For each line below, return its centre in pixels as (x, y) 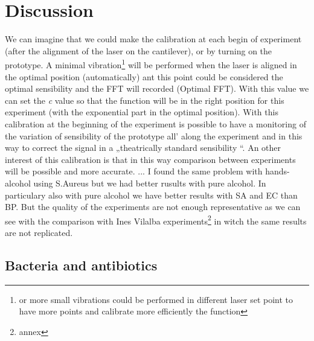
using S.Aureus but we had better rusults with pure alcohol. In (150, 183)
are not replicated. (39, 232)
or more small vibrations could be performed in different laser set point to (156, 299)
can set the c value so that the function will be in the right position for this (145, 100)
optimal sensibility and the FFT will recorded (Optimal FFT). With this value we (157, 88)
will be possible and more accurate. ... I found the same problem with (134, 171)
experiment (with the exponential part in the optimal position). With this (142, 112)
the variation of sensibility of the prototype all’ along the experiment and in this (154, 135)
